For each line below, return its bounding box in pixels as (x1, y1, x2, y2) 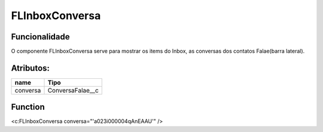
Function (11, 102, 45, 112)
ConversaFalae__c (47, 86, 99, 94)
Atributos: (11, 63, 50, 73)
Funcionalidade (11, 32, 70, 42)
